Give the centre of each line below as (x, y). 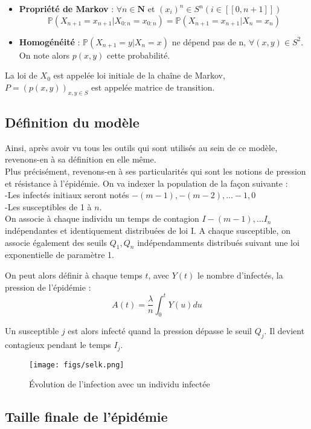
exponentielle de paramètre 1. (59, 255)
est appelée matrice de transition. (153, 87)
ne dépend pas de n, (209, 41)
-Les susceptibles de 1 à (48, 206)
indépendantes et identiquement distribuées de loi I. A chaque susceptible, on (148, 230)
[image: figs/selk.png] (77, 365)
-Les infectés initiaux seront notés (67, 195)
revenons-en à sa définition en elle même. (81, 159)
